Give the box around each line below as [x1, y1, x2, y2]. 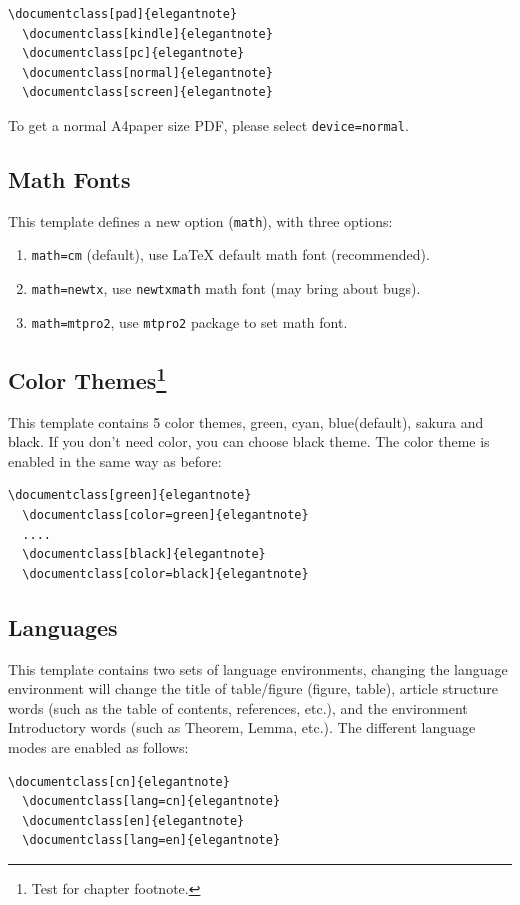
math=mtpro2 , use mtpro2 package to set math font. [31, 311, 348, 332]
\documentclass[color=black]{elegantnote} [22, 566, 309, 581]
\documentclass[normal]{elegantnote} [22, 65, 273, 80]
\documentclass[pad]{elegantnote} [8, 7, 238, 21]
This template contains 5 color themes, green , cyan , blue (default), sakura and [8, 411, 484, 432]
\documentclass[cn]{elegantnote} [8, 774, 230, 789]
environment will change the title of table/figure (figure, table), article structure [8, 678, 498, 699]
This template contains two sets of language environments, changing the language [8, 658, 508, 679]
